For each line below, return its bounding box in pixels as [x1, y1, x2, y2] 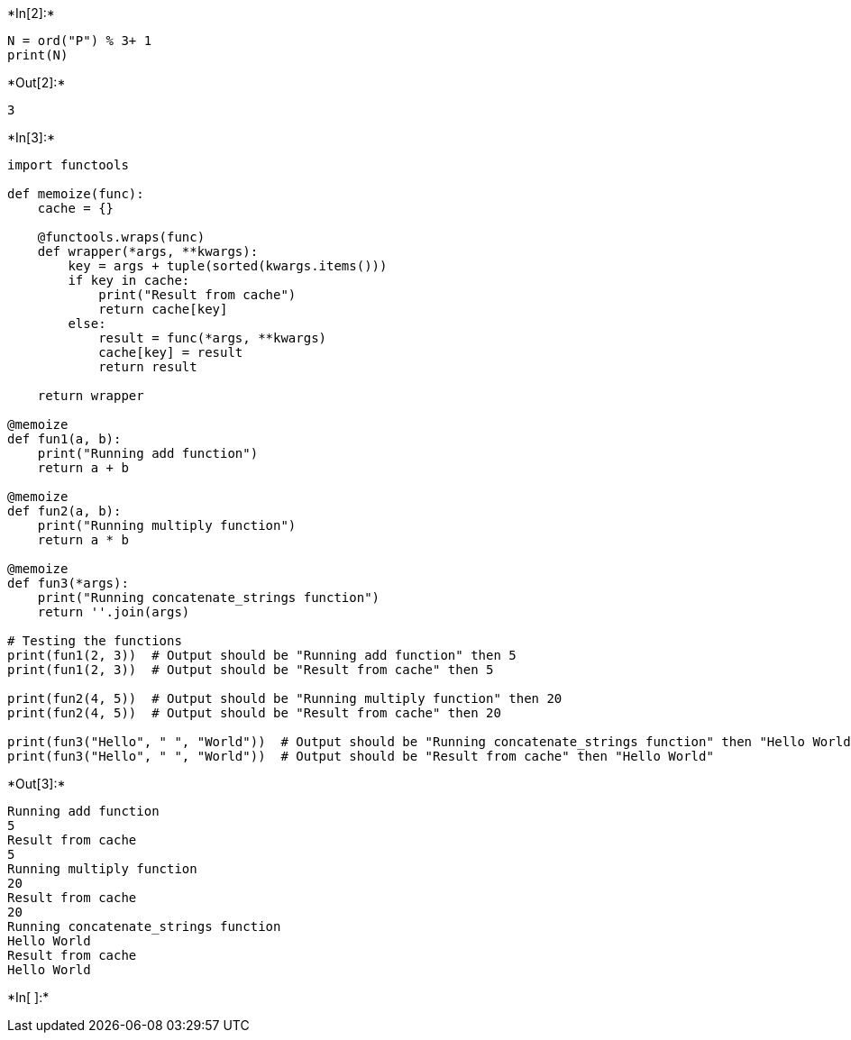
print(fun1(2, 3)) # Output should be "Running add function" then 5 [7, 648, 517, 662]
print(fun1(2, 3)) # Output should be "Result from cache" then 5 [7, 662, 494, 677]
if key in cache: [68, 273, 190, 287]
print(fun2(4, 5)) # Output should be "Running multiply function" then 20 [7, 691, 563, 706]
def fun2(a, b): [7, 504, 122, 518]
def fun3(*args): [7, 576, 129, 590]
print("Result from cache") [98, 287, 297, 302]
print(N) [7, 48, 69, 62]
